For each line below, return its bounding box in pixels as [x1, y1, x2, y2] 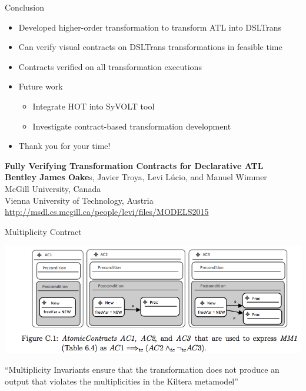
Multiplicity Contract [5, 225, 82, 237]
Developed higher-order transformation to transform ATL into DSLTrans [18, 21, 282, 33]
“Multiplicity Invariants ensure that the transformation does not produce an [5, 363, 280, 375]
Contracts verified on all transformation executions [18, 60, 202, 72]
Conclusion [5, 1, 44, 13]
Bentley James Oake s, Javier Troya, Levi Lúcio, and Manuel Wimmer [5, 171, 267, 183]
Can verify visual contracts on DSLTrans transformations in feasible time [18, 41, 282, 53]
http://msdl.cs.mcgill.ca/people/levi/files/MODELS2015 [5, 206, 209, 218]
